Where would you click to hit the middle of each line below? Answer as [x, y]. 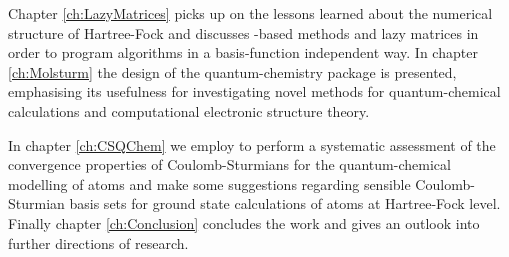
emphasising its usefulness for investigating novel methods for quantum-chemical [254, 91]
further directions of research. [98, 242]
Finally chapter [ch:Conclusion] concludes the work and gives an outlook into [244, 222]
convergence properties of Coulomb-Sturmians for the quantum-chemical [229, 164]
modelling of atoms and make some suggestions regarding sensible [209, 183]
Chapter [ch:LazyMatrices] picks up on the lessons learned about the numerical [250, 13]
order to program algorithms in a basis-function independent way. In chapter [243, 52]
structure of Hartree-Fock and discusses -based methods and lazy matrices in [243, 32]
